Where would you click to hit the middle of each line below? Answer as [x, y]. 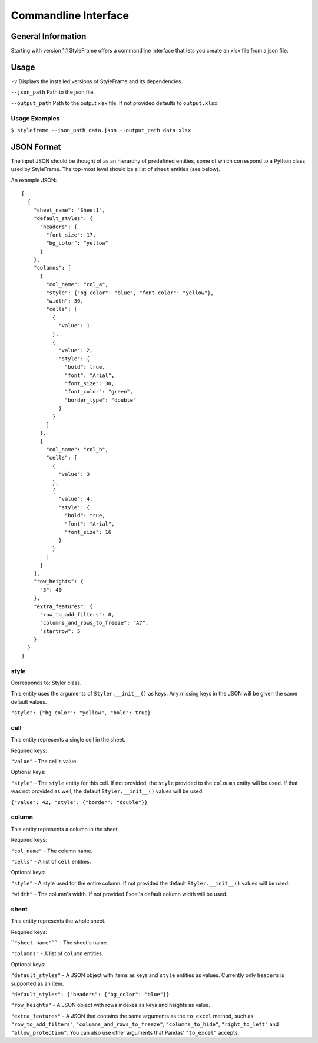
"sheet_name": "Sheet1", [69, 210]
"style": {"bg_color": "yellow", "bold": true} [81, 713]
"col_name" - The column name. [52, 851]
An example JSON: [34, 180]
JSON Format [36, 147]
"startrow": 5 [60, 631]
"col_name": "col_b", [77, 450]
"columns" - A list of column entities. [57, 953]
